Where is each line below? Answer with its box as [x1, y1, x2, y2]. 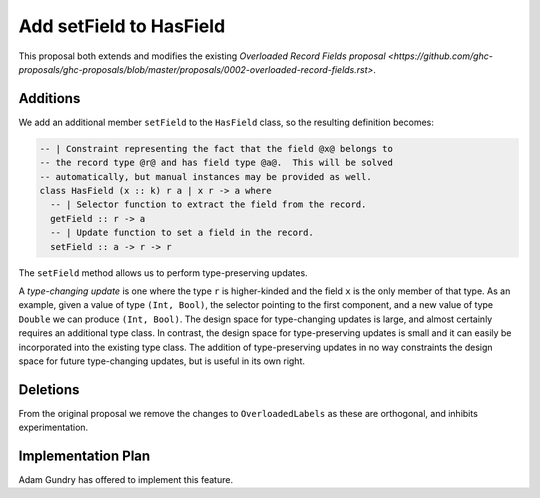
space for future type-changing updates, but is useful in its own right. [18, 355, 305, 367]
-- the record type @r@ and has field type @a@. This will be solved [39, 157, 394, 169]
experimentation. [18, 421, 89, 434]
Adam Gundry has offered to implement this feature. [18, 474, 234, 486]
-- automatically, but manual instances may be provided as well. [39, 171, 372, 182]
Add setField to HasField [18, 15, 226, 37]
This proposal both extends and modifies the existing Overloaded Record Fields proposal [18, 50, 386, 62]
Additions [18, 90, 81, 107]
